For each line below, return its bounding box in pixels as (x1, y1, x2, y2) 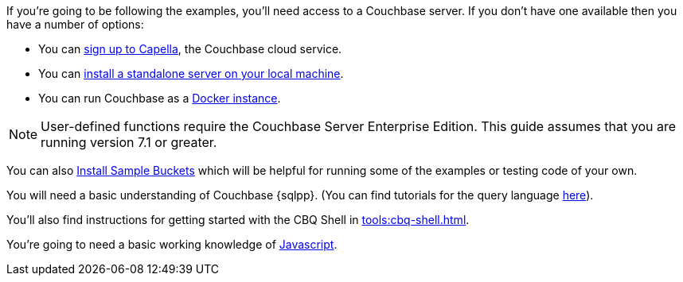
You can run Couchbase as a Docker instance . (38, 91, 281, 105)
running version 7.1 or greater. (41, 134, 217, 150)
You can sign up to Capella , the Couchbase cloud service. (38, 42, 342, 56)
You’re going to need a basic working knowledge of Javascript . (6, 238, 338, 251)
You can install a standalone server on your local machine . (38, 67, 344, 80)
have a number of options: (6, 17, 144, 31)
